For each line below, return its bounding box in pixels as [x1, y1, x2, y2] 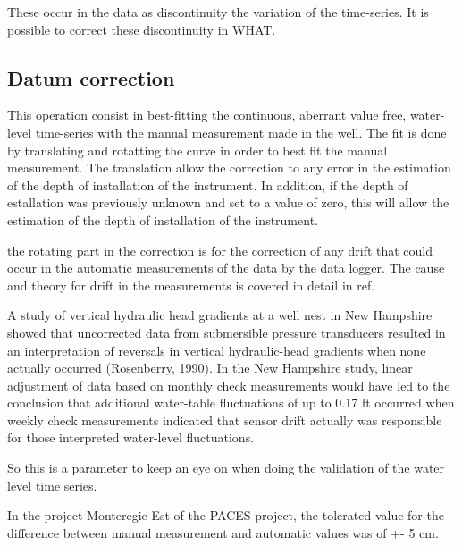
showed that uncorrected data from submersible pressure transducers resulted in [7, 323, 446, 341]
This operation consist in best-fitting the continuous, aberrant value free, [7, 105, 407, 124]
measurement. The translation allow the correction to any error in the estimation [7, 158, 451, 177]
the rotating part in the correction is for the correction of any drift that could [7, 240, 433, 259]
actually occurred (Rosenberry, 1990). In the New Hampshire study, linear [7, 358, 413, 377]
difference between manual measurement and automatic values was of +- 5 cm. [7, 523, 439, 542]
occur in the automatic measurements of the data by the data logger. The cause [7, 258, 445, 277]
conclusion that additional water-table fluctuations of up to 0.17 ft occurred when [7, 393, 455, 412]
